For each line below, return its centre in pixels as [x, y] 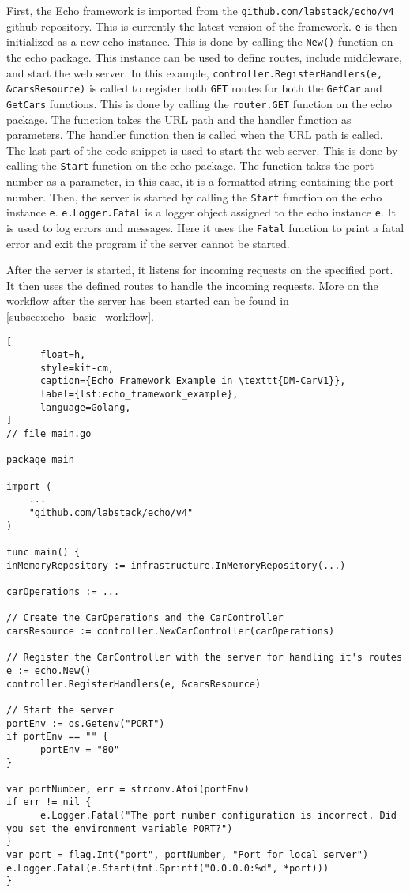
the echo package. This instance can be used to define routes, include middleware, [204, 56]
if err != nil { [49, 802]
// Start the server [60, 710]
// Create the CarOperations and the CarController [145, 618]
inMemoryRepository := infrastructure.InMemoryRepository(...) [176, 565]
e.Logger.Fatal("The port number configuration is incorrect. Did [218, 816]
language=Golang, [85, 407]
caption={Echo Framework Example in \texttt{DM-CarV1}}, [193, 381]
